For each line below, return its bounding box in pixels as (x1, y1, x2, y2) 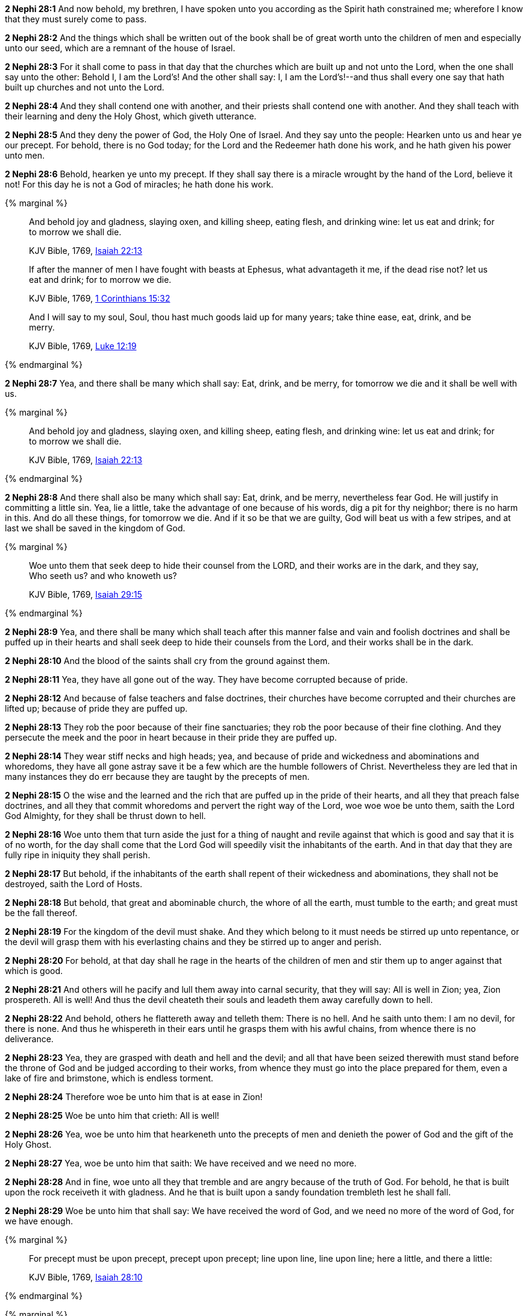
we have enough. (5, 1216, 73, 1226)
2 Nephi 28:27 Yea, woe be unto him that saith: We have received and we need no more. (5, 1158, 357, 1168)
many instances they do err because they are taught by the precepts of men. (5, 771, 310, 782)
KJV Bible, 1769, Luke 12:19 (29, 341, 137, 351)
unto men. (5, 150, 45, 160)
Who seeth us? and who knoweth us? (29, 571, 177, 581)
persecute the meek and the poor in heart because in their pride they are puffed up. (5, 732, 337, 742)
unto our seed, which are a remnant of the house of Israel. (5, 43, 236, 53)
